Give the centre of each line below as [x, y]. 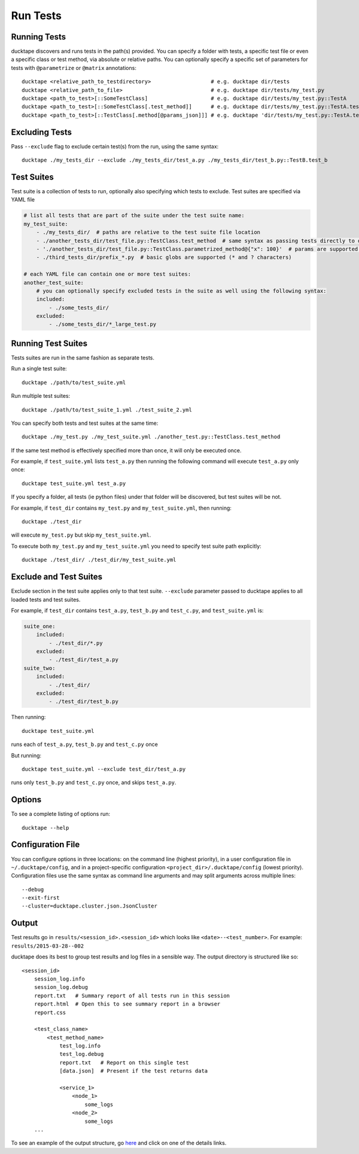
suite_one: [39, 626]
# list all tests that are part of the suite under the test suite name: [134, 216]
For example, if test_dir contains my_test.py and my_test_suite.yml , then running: [121, 508]
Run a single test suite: [39, 369]
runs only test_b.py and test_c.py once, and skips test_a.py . [94, 782]
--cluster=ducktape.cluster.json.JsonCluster [90, 906]
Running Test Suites [49, 343]
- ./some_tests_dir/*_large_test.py [103, 324]
